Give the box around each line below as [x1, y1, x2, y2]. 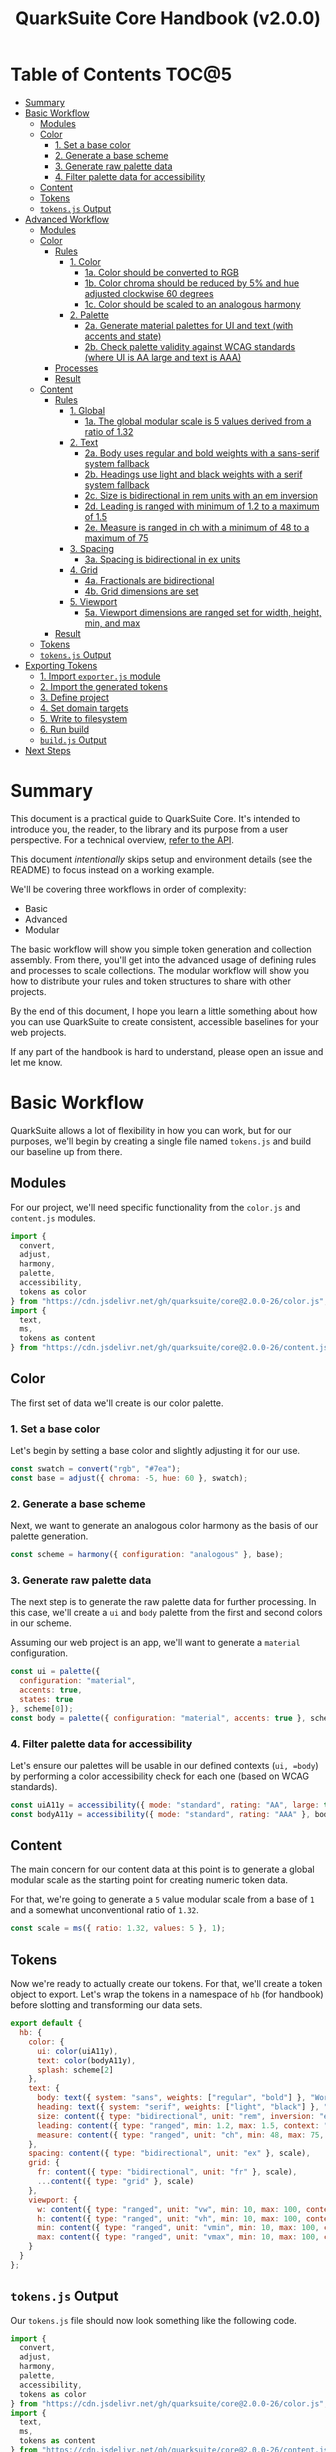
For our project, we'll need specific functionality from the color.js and [10, 1201, 301, 1213]
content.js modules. [10, 1212, 97, 1224]
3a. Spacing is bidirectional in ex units [84, 553, 241, 565]
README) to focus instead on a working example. [10, 863, 215, 876]
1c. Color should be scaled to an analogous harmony [84, 298, 302, 310]
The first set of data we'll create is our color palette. [10, 1397, 224, 1409]
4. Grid [69, 563, 98, 576]
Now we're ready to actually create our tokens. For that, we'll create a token [10, 1978, 323, 1990]
